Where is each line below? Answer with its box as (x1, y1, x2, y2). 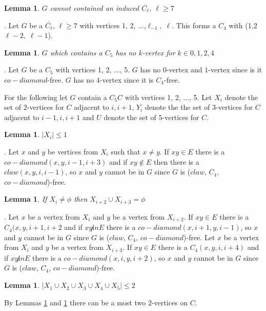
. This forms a (172, 20, 216, 30)
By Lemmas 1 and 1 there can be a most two (4, 297, 146, 307)
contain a (78, 91, 107, 102)
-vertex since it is (99, 74, 154, 85)
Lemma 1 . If (4, 193, 47, 204)
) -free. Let (183, 231, 215, 242)
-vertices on (151, 297, 188, 307)
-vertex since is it (208, 64, 262, 75)
